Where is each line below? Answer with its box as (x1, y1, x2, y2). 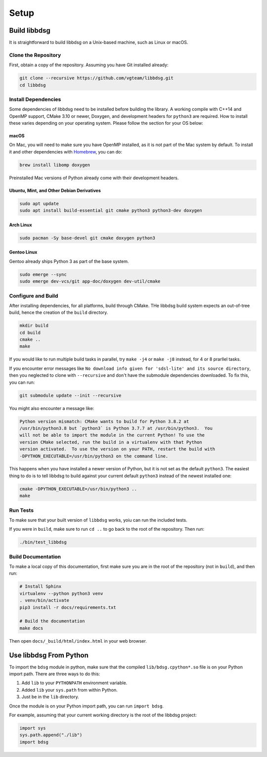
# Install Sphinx (19, 584, 62, 589)
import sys (19, 725, 46, 731)
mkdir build (19, 323, 49, 329)
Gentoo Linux (9, 249, 38, 255)
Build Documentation (9, 553, 61, 560)
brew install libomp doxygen (19, 162, 90, 168)
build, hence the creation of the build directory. (9, 309, 108, 315)
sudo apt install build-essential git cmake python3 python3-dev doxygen (19, 208, 202, 213)
